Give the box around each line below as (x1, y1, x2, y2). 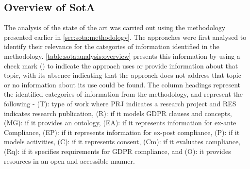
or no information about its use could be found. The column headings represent (4, 79, 241, 89)
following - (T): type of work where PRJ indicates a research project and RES (4, 98, 236, 108)
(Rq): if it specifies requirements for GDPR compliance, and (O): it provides (4, 146, 231, 156)
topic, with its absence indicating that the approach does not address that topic (4, 70, 241, 80)
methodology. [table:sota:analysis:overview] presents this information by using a (4, 51, 240, 61)
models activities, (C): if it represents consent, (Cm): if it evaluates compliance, (4, 136, 240, 147)
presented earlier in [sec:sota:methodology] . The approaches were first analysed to (4, 32, 247, 42)
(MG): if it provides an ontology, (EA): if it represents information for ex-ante (4, 118, 236, 128)
